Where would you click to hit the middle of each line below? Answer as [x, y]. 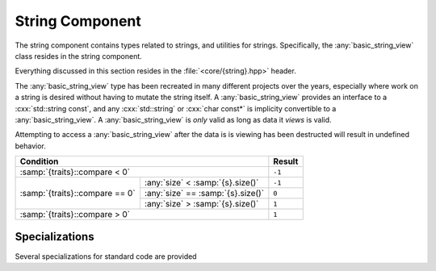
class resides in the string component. [79, 56]
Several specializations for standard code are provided [106, 256]
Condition [39, 161]
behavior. [30, 146]
